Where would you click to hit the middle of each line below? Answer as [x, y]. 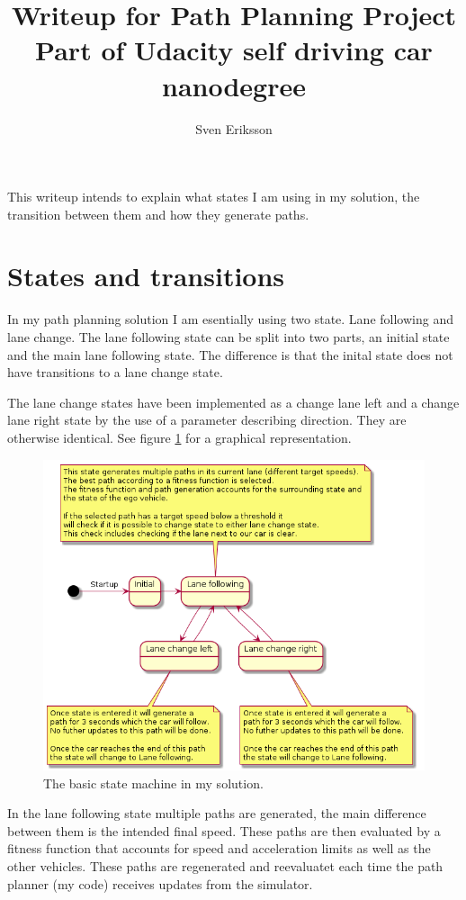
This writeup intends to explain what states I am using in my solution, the [214, 197]
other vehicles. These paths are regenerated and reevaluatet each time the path [225, 866]
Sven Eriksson [234, 128]
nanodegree [234, 85]
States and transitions [146, 276]
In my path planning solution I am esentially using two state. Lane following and [230, 319]
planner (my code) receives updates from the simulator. [160, 883]
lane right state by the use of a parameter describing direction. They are [207, 420]
